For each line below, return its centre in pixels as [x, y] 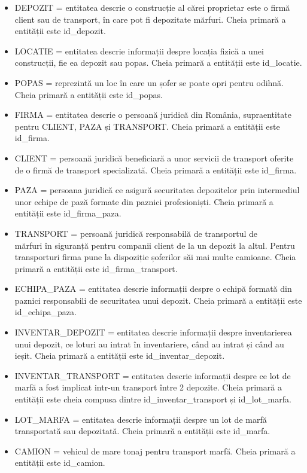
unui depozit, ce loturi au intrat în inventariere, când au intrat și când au [149, 344]
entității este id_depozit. [60, 31]
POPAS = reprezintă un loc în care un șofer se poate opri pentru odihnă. [149, 82]
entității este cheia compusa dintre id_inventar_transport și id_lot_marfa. [153, 399]
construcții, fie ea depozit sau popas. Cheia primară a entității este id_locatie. [158, 62]
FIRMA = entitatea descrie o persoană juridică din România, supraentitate [153, 115]
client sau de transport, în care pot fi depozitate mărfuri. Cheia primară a [150, 19]
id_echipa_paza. [45, 312]
